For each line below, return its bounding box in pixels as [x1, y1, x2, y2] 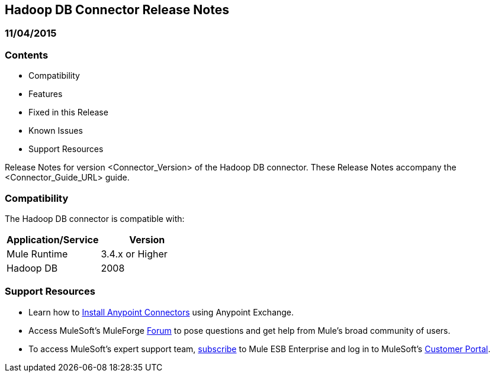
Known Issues [28, 125, 83, 136]
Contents [5, 49, 49, 61]
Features [28, 89, 63, 99]
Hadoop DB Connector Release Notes [5, 2, 229, 17]
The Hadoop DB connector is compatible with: [5, 213, 185, 224]
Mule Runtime [7, 247, 68, 260]
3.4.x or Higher [101, 247, 168, 260]
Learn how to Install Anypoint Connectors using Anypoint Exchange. [28, 307, 294, 317]
